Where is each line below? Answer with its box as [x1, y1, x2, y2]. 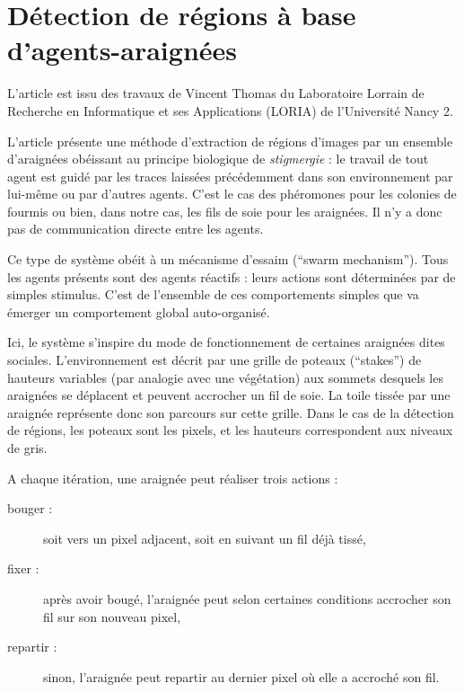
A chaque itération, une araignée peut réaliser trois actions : [7, 468, 338, 487]
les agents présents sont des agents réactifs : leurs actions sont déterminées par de [7, 267, 456, 286]
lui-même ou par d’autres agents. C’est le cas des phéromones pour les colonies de [7, 184, 457, 203]
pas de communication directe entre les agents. [7, 219, 264, 238]
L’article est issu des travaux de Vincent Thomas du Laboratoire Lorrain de [7, 84, 425, 102]
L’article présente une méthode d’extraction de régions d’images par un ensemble [7, 131, 453, 150]
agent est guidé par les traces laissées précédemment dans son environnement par [7, 166, 453, 185]
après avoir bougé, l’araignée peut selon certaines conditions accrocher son [43, 589, 451, 608]
